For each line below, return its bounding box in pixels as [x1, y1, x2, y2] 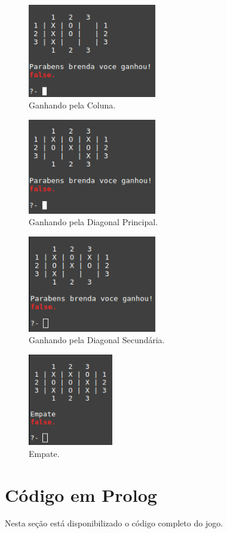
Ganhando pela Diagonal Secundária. [29, 334, 165, 346]
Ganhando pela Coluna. [29, 99, 116, 111]
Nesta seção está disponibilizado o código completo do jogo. [5, 517, 223, 529]
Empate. [29, 447, 60, 459]
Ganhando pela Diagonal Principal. [29, 216, 158, 228]
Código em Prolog [5, 482, 157, 507]
